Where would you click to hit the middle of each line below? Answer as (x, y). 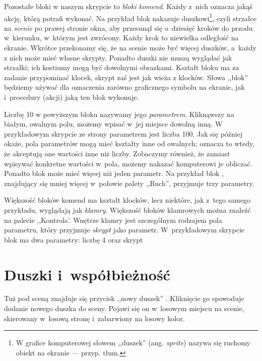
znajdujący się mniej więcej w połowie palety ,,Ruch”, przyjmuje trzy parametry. (129, 183)
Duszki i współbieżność (87, 274)
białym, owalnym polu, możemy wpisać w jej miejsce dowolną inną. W (113, 124)
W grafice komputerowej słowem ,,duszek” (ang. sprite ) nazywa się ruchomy (133, 343)
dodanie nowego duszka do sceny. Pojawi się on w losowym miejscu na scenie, (124, 308)
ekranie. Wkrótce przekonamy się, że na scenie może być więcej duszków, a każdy (130, 48)
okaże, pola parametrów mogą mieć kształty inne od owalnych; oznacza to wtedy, (129, 143)
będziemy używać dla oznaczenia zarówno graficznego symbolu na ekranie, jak (124, 87)
